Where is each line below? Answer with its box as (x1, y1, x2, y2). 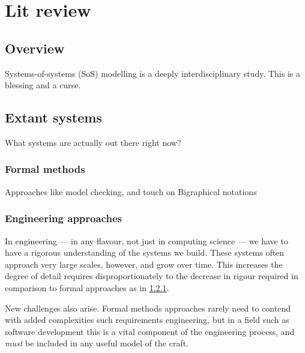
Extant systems (5, 108, 102, 127)
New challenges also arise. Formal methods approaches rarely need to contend (5, 301, 291, 314)
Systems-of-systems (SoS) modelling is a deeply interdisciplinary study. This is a (5, 67, 301, 79)
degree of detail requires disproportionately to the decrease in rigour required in (5, 270, 298, 282)
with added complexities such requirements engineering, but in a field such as (5, 313, 289, 326)
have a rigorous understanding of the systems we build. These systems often (5, 246, 285, 259)
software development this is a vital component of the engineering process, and (5, 325, 295, 337)
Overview (5, 38, 65, 57)
